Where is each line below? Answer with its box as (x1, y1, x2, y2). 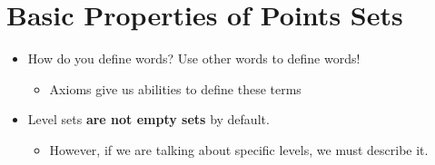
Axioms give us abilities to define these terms (49, 79, 302, 98)
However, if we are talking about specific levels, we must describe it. (49, 140, 429, 159)
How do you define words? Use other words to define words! (27, 49, 361, 68)
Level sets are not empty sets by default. (27, 110, 270, 129)
